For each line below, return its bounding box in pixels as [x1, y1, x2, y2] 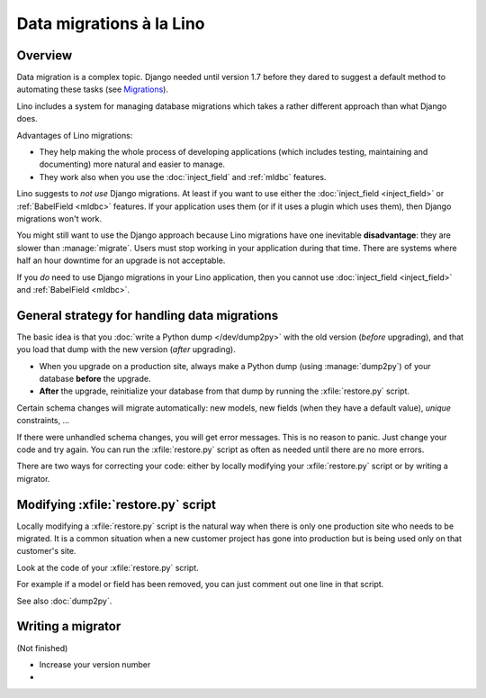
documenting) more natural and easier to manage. [39, 159, 225, 170]
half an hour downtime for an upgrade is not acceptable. [16, 255, 226, 266]
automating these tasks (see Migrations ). [16, 84, 168, 95]
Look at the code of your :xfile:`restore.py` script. [16, 562, 199, 573]
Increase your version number [39, 658, 151, 670]
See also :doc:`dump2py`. [16, 595, 112, 606]
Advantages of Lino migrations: [16, 130, 133, 141]
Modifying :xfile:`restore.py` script [16, 496, 216, 512]
